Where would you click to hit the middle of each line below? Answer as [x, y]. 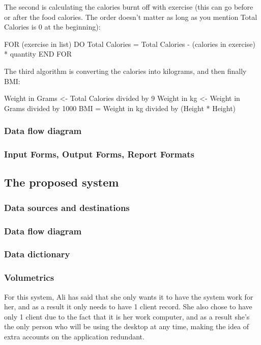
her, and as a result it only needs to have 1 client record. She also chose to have [128, 307]
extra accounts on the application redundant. [74, 336]
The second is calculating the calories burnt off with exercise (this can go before [129, 7]
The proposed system [62, 182]
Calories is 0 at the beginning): [52, 27]
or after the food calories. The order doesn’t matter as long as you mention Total [131, 17]
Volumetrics [29, 277]
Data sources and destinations [67, 207]
